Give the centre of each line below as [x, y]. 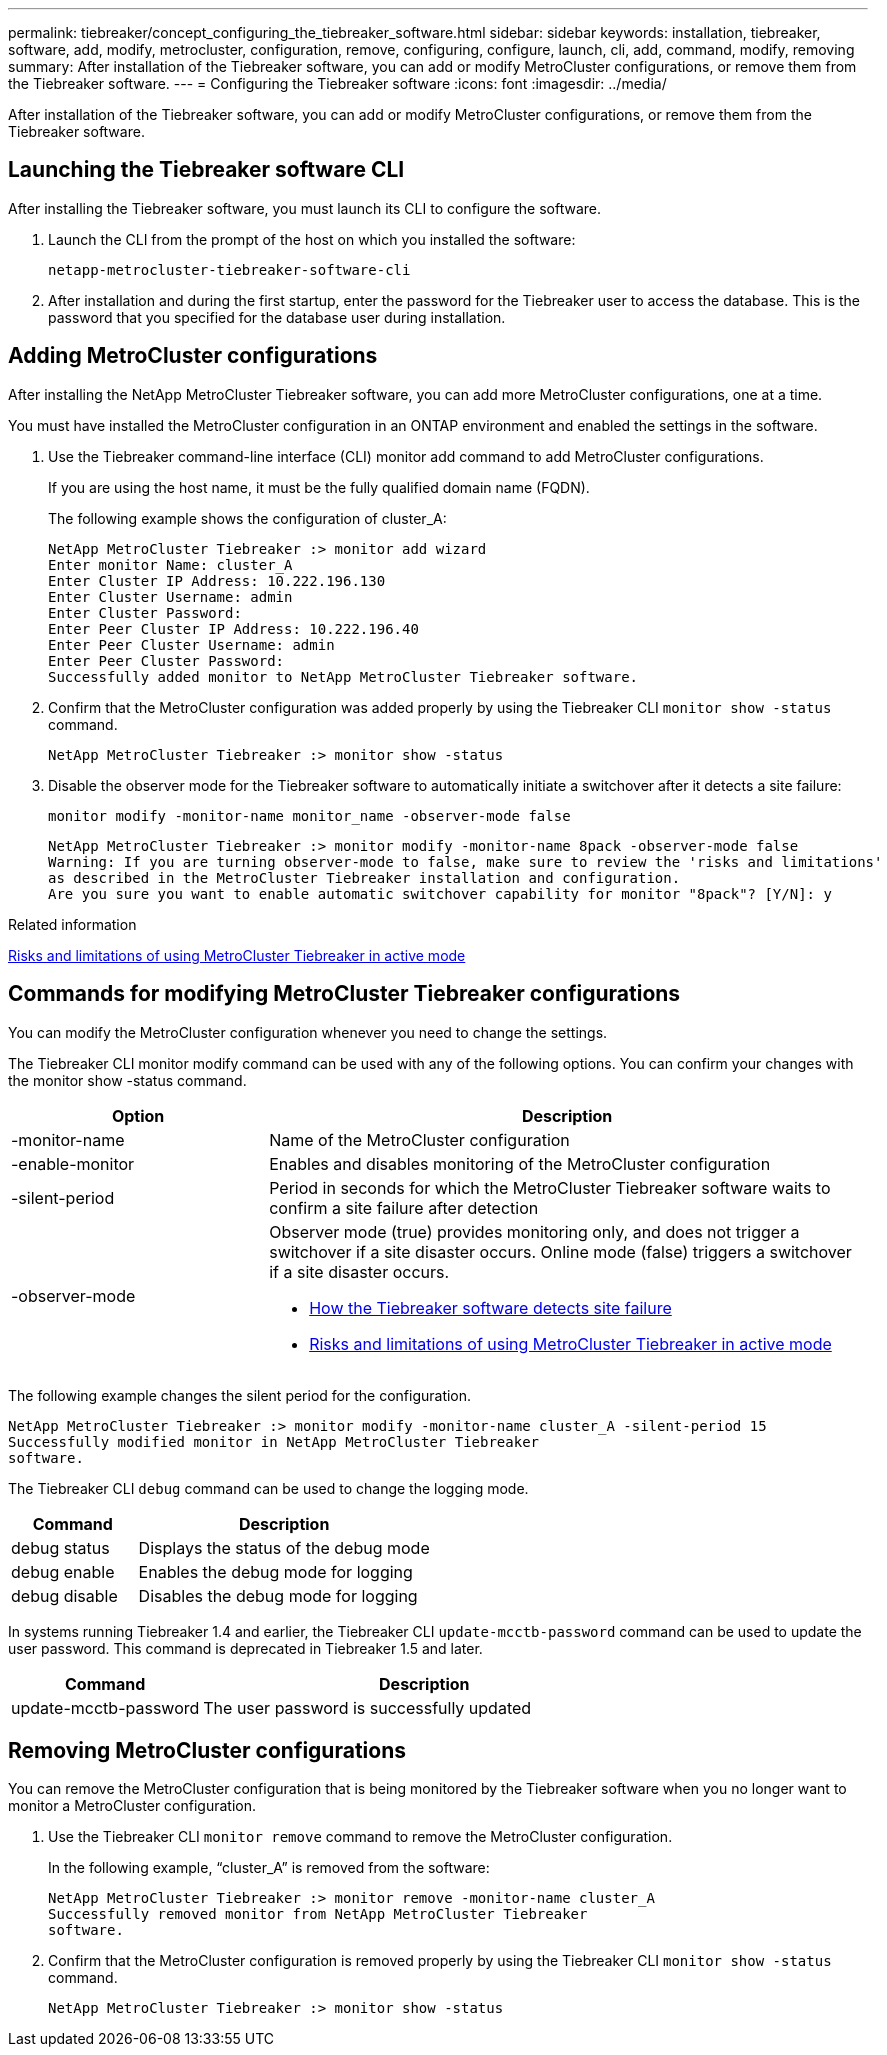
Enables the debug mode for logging [275, 1571]
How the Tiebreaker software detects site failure [490, 1307]
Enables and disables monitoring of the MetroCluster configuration [520, 1163]
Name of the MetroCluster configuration [419, 1139]
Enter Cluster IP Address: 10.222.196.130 [217, 580]
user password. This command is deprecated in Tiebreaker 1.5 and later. [245, 1648]
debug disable [64, 1595]
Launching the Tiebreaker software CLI [206, 170]
